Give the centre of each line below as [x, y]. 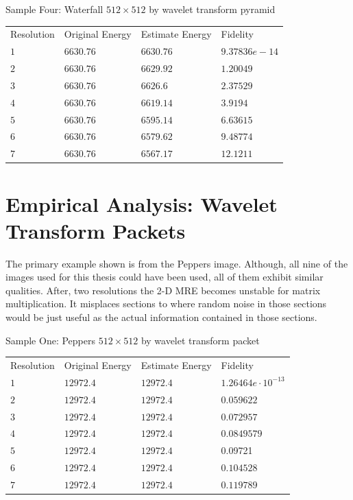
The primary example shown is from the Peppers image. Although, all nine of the [177, 263]
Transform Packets [96, 230]
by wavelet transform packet [200, 340]
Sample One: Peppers [50, 340]
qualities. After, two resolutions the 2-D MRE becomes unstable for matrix [163, 290]
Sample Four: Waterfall [54, 9]
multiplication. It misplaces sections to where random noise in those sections [166, 303]
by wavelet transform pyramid [212, 9]
